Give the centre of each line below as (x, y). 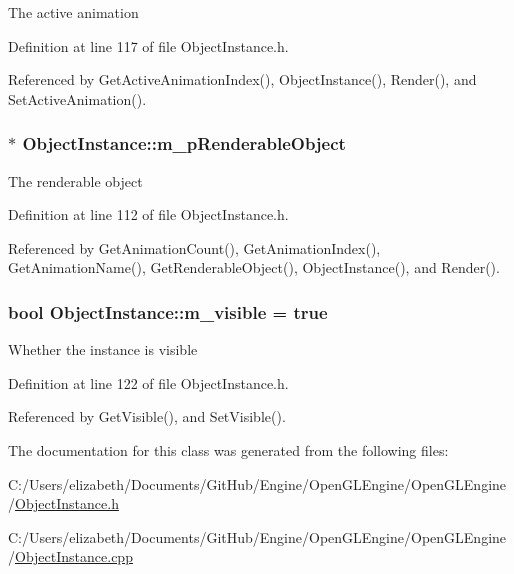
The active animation (73, 12)
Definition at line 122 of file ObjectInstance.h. (148, 382)
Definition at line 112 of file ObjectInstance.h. (148, 214)
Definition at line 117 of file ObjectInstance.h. (148, 45)
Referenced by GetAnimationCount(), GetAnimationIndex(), (194, 247)
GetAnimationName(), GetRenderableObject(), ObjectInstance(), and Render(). (254, 267)
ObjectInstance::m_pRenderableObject (184, 143)
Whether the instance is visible (103, 349)
